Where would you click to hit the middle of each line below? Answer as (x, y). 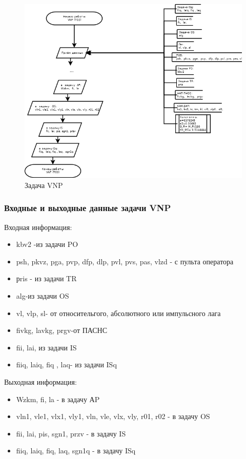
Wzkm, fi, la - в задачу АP (58, 399)
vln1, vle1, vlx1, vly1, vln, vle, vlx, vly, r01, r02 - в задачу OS (113, 416)
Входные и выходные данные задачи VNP (88, 208)
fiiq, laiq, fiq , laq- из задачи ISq (66, 364)
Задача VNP (44, 185)
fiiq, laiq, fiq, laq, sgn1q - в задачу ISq (76, 451)
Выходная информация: (40, 381)
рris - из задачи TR (46, 278)
